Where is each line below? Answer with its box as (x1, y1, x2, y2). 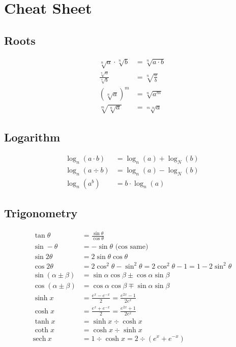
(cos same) (115, 243, 149, 251)
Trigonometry (4, 205, 78, 220)
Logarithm (4, 129, 60, 145)
